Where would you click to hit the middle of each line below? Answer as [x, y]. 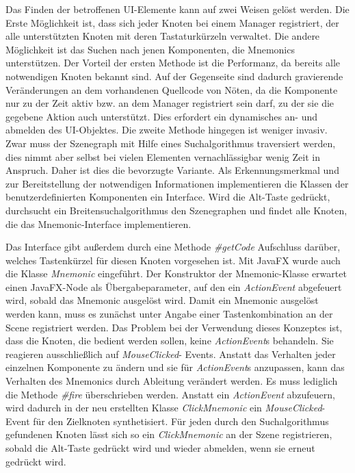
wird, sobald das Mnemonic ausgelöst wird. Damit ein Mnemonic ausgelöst [162, 300]
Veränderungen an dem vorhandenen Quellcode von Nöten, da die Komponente [172, 89]
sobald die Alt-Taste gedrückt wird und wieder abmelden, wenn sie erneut [160, 448]
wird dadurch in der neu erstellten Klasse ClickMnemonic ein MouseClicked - [166, 408]
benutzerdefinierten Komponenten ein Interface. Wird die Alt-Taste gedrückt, [168, 197]
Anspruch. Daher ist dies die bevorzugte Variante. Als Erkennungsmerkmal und [172, 170]
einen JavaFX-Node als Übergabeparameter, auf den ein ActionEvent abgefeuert [174, 286]
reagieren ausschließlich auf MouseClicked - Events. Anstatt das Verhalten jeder [171, 354]
